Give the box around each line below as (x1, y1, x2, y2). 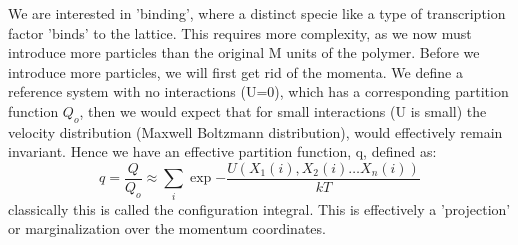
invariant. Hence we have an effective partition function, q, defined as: (8, 141, 437, 162)
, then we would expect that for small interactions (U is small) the (79, 100, 487, 121)
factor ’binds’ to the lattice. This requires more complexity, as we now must (8, 22, 472, 43)
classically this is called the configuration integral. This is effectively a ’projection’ (8, 198, 511, 219)
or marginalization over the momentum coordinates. (8, 218, 326, 239)
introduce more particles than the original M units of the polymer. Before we (8, 42, 480, 63)
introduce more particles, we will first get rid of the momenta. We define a (8, 61, 463, 82)
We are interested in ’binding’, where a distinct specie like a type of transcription (8, 3, 506, 23)
